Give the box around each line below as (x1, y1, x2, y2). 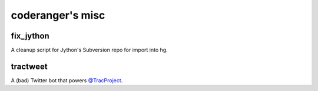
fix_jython (11, 31, 49, 41)
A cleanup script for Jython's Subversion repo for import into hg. (11, 47, 168, 54)
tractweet (11, 61, 48, 71)
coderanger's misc (11, 9, 105, 22)
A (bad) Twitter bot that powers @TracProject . (11, 76, 123, 84)
